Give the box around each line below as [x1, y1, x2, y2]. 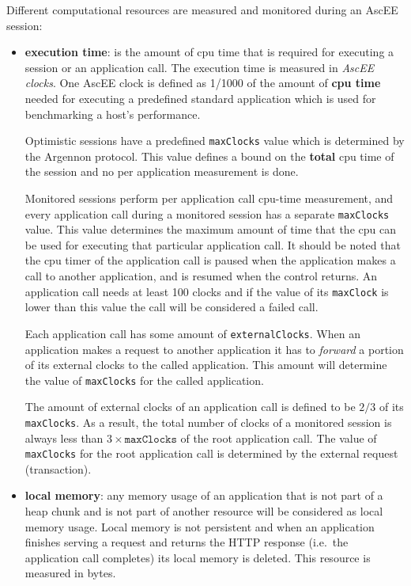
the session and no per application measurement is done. [25, 163, 299, 180]
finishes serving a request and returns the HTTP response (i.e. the [25, 534, 349, 550]
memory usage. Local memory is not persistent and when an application [25, 518, 375, 535]
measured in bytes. [25, 565, 116, 581]
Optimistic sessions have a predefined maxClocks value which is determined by [25, 132, 405, 149]
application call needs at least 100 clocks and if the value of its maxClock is [25, 283, 389, 299]
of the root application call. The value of [180, 429, 377, 446]
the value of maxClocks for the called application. [25, 371, 264, 388]
